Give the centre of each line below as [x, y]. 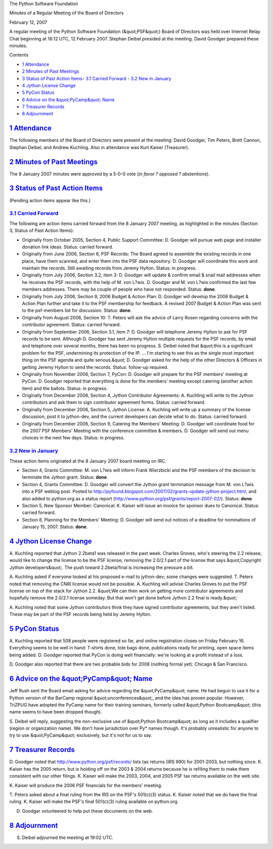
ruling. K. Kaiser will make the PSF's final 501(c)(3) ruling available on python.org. [94, 801]
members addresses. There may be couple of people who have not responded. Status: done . [119, 289]
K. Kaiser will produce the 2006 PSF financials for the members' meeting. [86, 785]
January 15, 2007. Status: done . [55, 527]
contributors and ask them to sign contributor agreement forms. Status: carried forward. [114, 402]
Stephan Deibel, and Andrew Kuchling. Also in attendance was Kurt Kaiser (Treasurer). [99, 147]
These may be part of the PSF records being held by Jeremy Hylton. [80, 615]
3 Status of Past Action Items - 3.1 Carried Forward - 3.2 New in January [97, 78]
